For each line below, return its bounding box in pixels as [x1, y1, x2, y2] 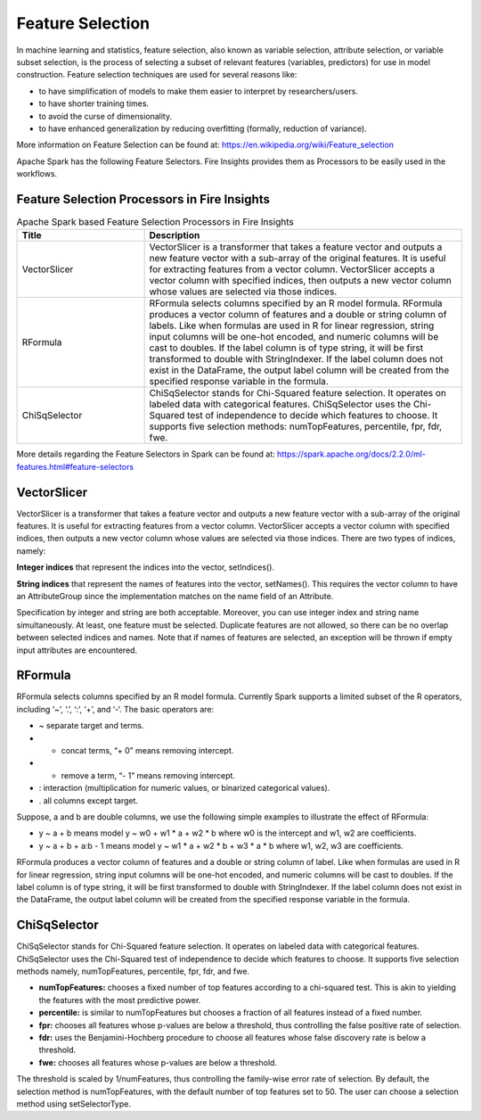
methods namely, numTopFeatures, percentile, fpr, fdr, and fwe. [16, 966, 249, 976]
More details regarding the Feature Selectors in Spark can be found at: [16, 449, 275, 459]
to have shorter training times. [38, 98, 150, 109]
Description [149, 229, 200, 242]
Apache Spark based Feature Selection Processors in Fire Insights [16, 216, 294, 228]
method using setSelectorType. [16, 1098, 131, 1109]
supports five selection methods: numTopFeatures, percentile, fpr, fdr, [149, 420, 443, 432]
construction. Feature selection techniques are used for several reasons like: [16, 70, 298, 80]
